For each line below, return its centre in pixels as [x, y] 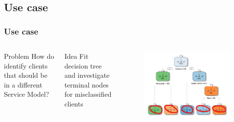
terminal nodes [87, 84]
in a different [23, 84]
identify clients [26, 65]
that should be [26, 75]
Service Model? [27, 94]
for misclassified [88, 94]
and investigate [87, 75]
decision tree [83, 65]
